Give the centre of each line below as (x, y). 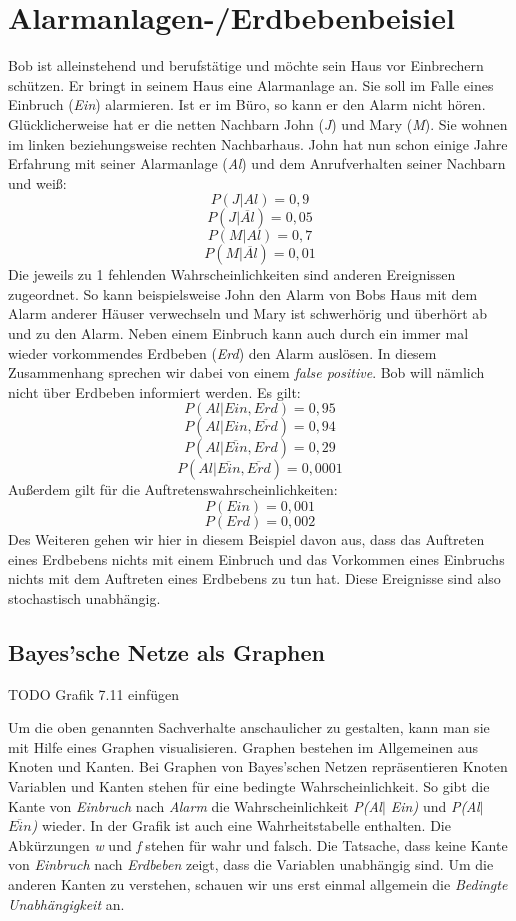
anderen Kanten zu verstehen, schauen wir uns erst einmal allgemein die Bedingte (258, 883)
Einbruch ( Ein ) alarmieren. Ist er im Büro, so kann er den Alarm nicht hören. (247, 104)
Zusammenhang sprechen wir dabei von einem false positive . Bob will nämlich (246, 372)
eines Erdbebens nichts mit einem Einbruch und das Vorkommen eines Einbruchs (256, 558)
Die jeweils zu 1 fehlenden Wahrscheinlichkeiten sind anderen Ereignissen (232, 274)
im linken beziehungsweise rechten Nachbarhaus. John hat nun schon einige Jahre (258, 143)
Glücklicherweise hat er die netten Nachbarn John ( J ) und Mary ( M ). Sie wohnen (258, 123)
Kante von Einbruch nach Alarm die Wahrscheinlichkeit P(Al (195, 805)
